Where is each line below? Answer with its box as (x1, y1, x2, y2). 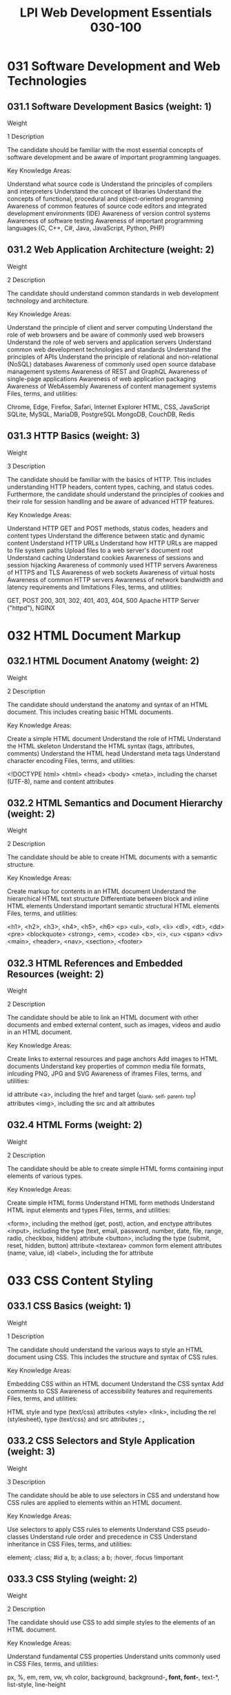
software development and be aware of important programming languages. (7, 153, 221, 161)
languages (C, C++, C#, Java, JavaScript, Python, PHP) (7, 224, 165, 232)
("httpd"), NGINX (7, 603, 55, 612)
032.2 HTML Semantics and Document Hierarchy (7, 797, 223, 809)
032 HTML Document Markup (7, 628, 181, 644)
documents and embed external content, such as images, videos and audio (7, 1021, 221, 1029)
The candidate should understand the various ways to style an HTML (7, 1345, 203, 1354)
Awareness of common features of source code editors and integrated (7, 202, 207, 210)
